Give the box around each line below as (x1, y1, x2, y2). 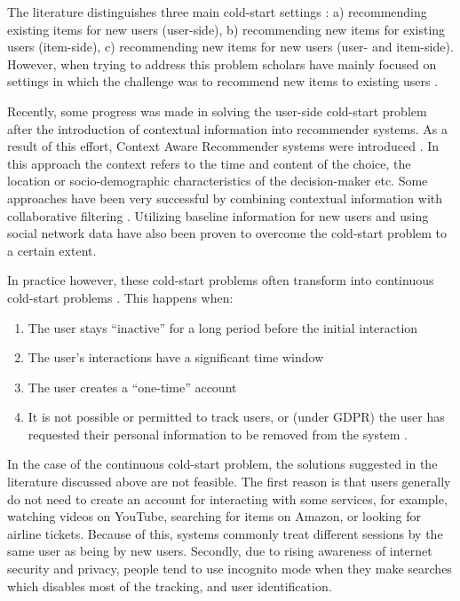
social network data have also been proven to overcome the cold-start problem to (7, 224, 448, 242)
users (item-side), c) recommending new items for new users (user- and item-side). (7, 37, 454, 56)
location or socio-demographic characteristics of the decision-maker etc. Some (7, 171, 428, 190)
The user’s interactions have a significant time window (28, 348, 324, 367)
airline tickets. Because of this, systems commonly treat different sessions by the (7, 524, 443, 542)
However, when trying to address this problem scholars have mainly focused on (7, 54, 437, 73)
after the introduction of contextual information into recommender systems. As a (7, 119, 448, 138)
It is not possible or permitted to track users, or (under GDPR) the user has (28, 407, 445, 426)
